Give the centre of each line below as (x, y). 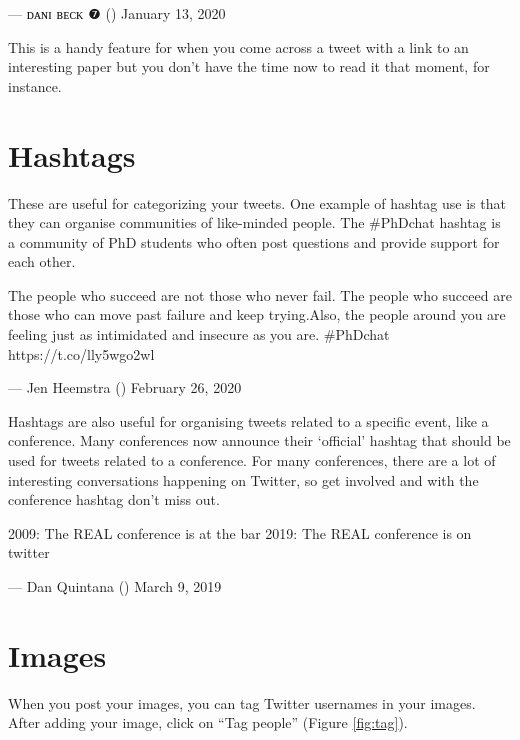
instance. (35, 85)
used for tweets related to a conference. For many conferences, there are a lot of (252, 460)
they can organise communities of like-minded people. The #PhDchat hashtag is (254, 222)
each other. (42, 261)
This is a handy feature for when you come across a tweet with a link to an (238, 46)
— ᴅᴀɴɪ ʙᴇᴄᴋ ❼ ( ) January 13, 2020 (117, 13)
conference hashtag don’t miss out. (114, 499)
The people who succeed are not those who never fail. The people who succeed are (260, 294)
